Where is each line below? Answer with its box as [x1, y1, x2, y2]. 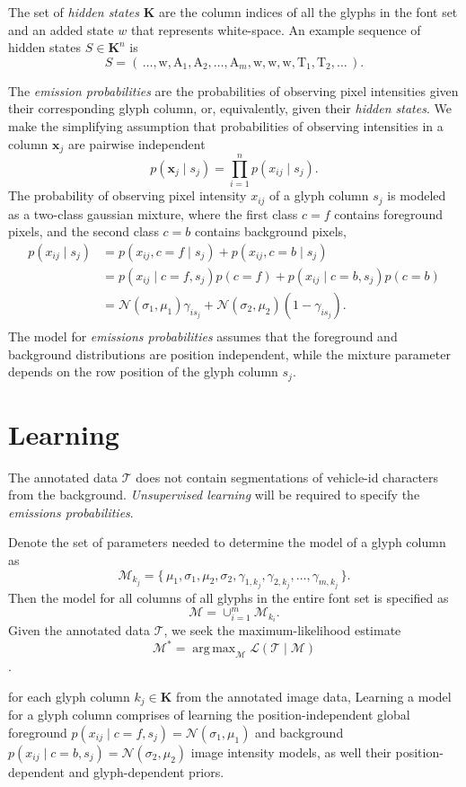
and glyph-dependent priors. [68, 762, 224, 781]
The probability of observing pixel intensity [8, 186, 247, 205]
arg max [192, 642, 236, 656]
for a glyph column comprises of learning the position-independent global [8, 705, 410, 724]
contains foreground [334, 204, 443, 223]
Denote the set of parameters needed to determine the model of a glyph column [8, 533, 446, 552]
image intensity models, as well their [190, 742, 391, 761]
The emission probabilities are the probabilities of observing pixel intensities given [8, 81, 459, 100]
